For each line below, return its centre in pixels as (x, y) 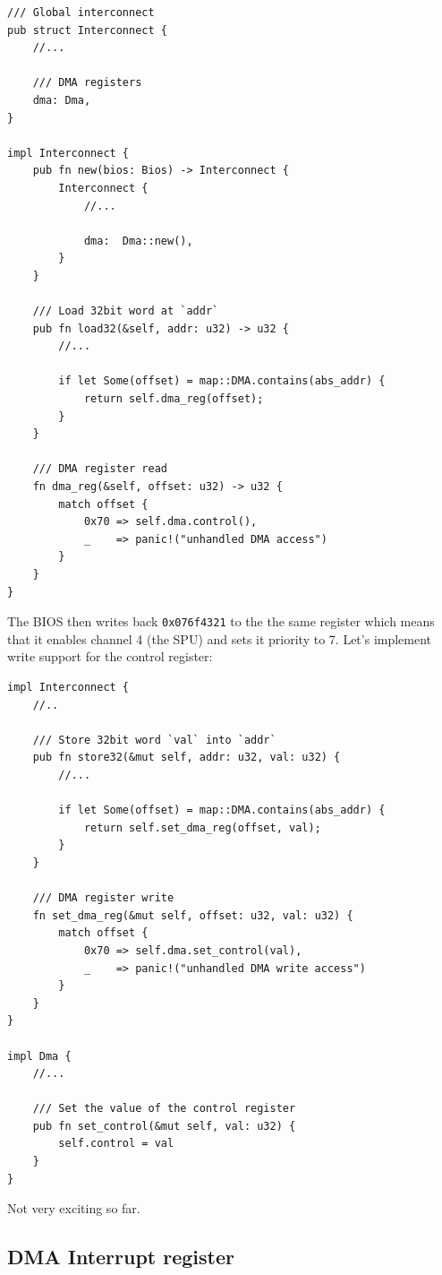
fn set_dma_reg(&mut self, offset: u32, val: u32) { (193, 915)
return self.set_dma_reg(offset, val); (202, 827)
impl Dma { (39, 1056)
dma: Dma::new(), (138, 241)
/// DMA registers (87, 83)
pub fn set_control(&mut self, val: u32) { (164, 1126)
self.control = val (116, 1144)
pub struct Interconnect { (87, 30)
